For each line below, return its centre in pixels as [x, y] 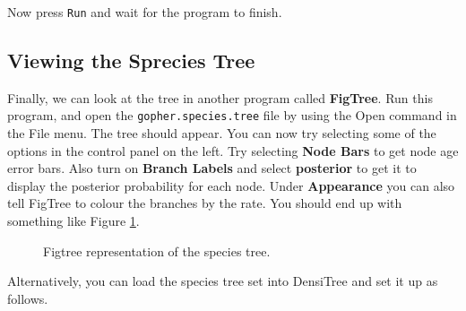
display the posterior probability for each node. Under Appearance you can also [231, 185]
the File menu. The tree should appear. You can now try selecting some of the [222, 133]
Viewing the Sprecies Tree [131, 60]
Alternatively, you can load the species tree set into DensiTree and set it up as [223, 281]
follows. [28, 298]
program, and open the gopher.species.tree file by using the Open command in [232, 115]
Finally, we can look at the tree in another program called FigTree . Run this [220, 97]
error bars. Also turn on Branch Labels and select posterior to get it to [212, 168]
